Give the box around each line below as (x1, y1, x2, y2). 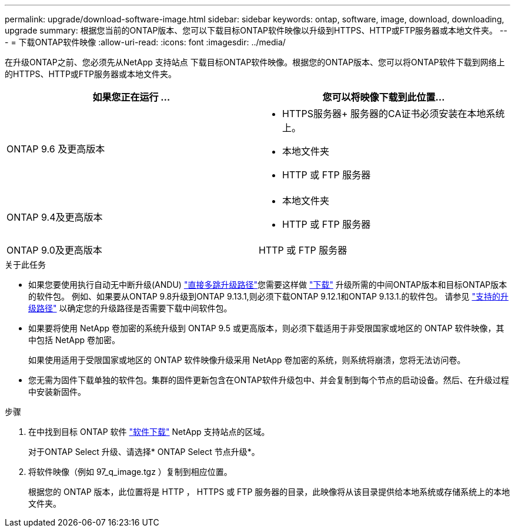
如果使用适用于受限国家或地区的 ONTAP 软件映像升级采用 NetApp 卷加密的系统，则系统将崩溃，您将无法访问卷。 (28, 355, 466, 365)
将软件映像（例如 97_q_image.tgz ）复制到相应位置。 (28, 467, 232, 477)
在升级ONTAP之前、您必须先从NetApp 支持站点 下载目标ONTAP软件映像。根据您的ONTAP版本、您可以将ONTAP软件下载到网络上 (5, 57, 505, 67)
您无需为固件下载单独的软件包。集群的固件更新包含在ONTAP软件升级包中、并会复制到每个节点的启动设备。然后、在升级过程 (28, 375, 509, 385)
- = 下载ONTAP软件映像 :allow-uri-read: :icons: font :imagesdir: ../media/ (5, 37, 286, 47)
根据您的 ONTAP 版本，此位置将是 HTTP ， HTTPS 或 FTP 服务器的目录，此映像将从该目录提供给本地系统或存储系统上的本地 (28, 487, 510, 497)
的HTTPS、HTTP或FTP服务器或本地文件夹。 (5, 69, 177, 79)
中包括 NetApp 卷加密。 (28, 335, 120, 345)
